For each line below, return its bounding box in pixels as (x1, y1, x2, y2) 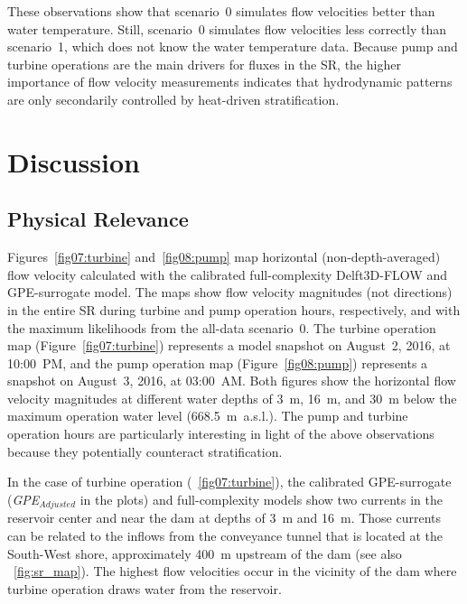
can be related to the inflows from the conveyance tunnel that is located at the (7, 525, 444, 544)
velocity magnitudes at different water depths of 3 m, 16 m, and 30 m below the (7, 388, 457, 407)
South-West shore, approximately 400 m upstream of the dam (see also (7, 544, 402, 562)
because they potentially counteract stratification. (7, 441, 283, 460)
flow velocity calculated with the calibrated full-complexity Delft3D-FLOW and (7, 265, 447, 283)
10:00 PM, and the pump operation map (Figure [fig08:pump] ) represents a (7, 353, 428, 372)
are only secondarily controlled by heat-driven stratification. (7, 89, 340, 108)
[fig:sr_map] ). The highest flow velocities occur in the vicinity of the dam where (14, 562, 457, 581)
